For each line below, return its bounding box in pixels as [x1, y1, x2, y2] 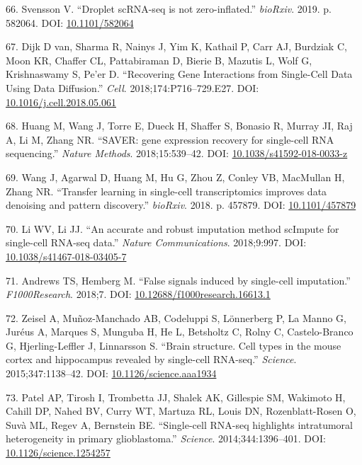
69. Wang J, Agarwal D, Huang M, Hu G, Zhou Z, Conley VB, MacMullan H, [6, 169, 345, 184]
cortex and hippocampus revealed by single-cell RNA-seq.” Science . [6, 352, 297, 367]
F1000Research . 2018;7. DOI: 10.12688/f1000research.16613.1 [6, 287, 271, 302]
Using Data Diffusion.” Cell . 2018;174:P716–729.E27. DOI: [6, 80, 259, 95]
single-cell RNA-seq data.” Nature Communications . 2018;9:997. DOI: [6, 235, 307, 250]
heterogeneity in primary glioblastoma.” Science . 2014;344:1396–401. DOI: [6, 431, 326, 446]
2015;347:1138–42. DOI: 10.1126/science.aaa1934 [6, 366, 217, 381]
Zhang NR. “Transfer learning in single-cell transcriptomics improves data [6, 183, 327, 198]
